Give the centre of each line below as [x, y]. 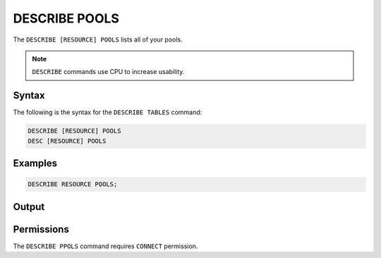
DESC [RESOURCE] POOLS [67, 141]
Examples [35, 163]
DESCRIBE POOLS [66, 18]
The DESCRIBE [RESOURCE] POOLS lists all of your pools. [98, 39]
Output [29, 207]
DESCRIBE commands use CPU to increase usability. [108, 72]
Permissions [41, 229]
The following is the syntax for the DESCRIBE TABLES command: [108, 112]
